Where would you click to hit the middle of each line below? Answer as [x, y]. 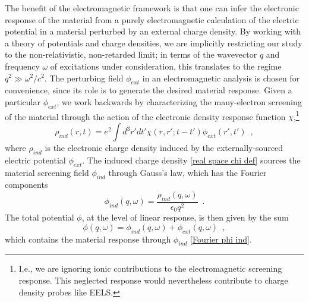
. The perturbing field [84, 78]
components [26, 185]
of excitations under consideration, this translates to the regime [166, 66]
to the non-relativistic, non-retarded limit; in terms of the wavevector [131, 54]
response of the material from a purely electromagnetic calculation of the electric [152, 19]
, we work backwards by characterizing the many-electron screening [179, 101]
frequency [22, 66]
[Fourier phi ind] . [221, 239]
